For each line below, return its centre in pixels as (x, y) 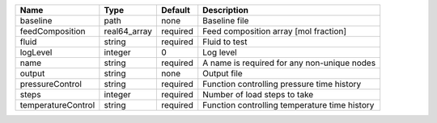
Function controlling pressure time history (282, 84)
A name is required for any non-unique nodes (289, 63)
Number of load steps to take (258, 94)
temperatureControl (57, 105)
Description (225, 10)
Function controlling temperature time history (289, 105)
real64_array (128, 31)
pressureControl (51, 84)
